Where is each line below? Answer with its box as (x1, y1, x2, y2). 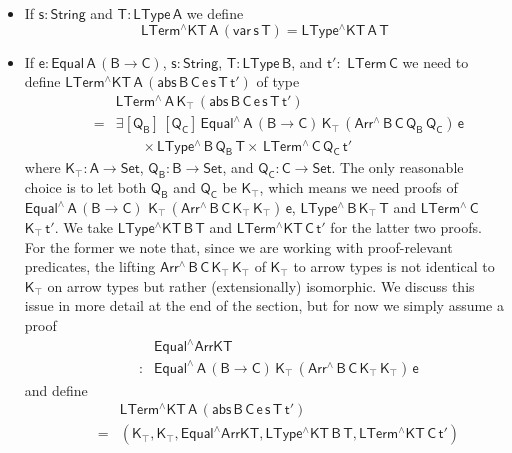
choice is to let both (24, 177, 147, 198)
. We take (54, 217, 113, 237)
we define (186, 3, 244, 23)
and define (24, 379, 88, 400)
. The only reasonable (331, 157, 464, 178)
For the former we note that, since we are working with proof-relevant (24, 236, 453, 257)
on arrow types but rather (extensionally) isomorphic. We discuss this (47, 275, 475, 296)
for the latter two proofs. (330, 217, 482, 237)
